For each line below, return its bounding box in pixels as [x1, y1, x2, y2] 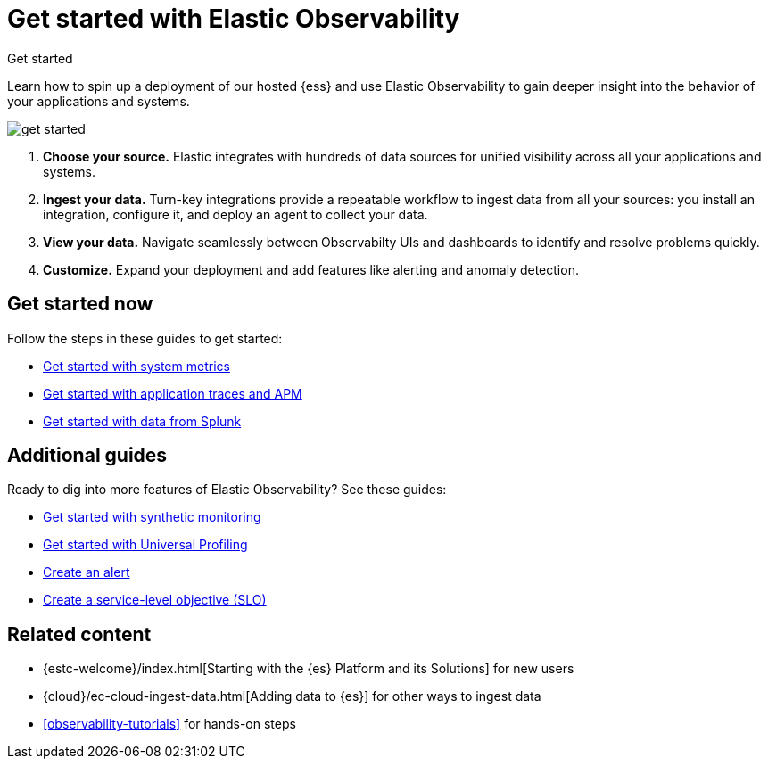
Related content [7, 622, 152, 646]
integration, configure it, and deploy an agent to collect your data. [43, 206, 428, 222]
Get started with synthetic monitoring [43, 509, 261, 525]
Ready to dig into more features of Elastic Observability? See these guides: [7, 482, 447, 498]
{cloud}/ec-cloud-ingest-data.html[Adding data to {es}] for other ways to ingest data [43, 688, 541, 704]
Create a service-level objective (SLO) [43, 592, 267, 608]
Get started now [7, 292, 153, 316]
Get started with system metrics [43, 358, 230, 374]
